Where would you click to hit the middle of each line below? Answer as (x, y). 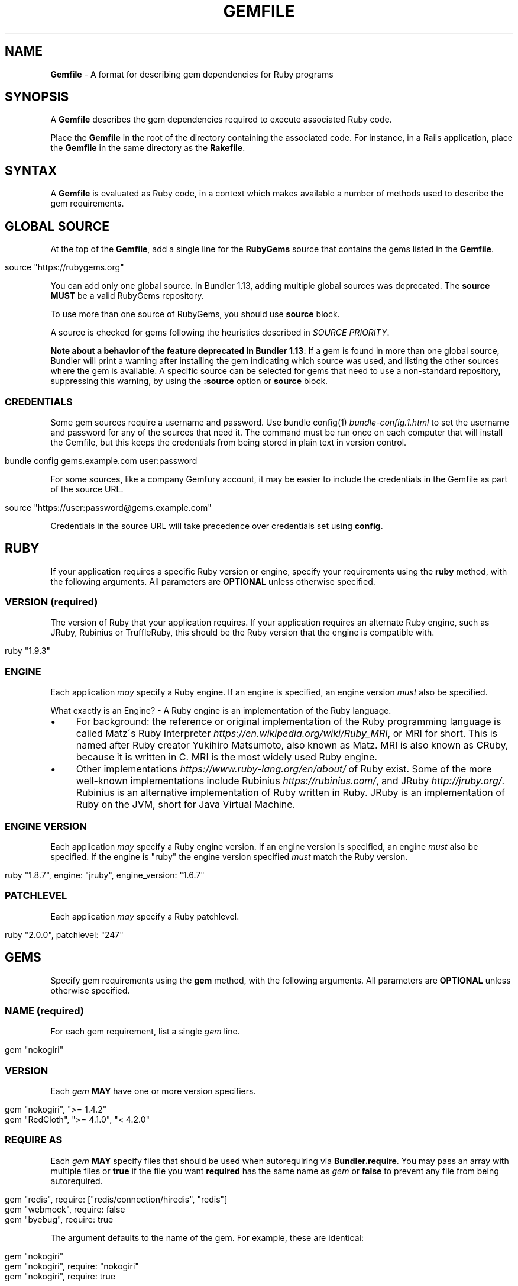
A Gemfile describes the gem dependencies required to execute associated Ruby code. (221, 120)
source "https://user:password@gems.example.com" (108, 507)
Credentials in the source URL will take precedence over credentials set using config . (217, 526)
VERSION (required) (51, 602)
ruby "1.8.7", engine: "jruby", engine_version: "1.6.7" (105, 875)
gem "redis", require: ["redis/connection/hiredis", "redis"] (116, 1199)
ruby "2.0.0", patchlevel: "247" (64, 934)
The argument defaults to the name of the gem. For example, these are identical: (207, 1237)
